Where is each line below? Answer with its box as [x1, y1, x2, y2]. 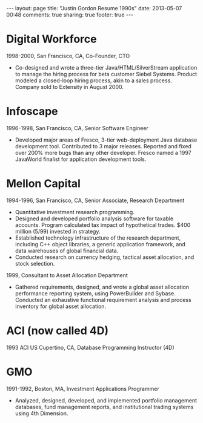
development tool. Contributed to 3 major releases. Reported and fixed [15, 142, 192, 149]
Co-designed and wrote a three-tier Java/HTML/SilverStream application [15, 64, 198, 71]
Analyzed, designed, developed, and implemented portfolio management [15, 396, 197, 404]
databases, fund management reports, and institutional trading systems [15, 403, 194, 410]
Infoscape [6, 105, 59, 119]
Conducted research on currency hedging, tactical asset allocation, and [15, 253, 195, 261]
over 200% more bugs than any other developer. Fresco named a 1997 [15, 149, 192, 156]
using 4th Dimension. [15, 410, 68, 417]
